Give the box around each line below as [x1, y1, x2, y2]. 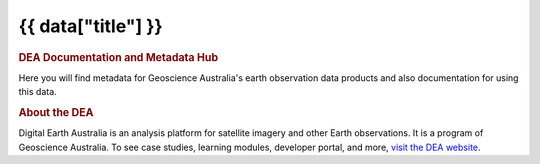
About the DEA [18, 105, 94, 119]
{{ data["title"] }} [18, 15, 164, 37]
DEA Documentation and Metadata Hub [18, 50, 219, 64]
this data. [18, 86, 57, 98]
